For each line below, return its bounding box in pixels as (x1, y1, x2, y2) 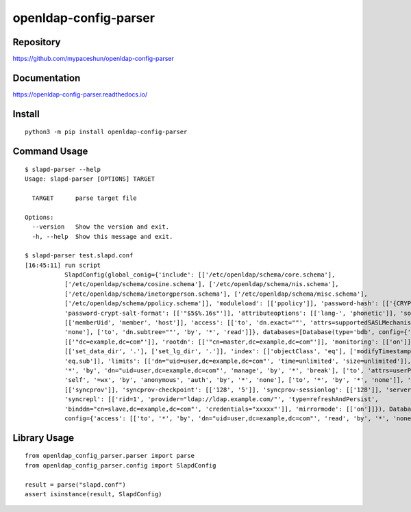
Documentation (12, 72, 81, 84)
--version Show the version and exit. (32, 223, 170, 231)
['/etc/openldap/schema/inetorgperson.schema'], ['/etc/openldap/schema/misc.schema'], (64, 290, 368, 298)
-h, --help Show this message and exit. (32, 233, 173, 240)
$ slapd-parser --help (25, 165, 101, 173)
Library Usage (12, 432, 75, 444)
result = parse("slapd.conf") (25, 481, 127, 489)
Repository (12, 36, 61, 48)
